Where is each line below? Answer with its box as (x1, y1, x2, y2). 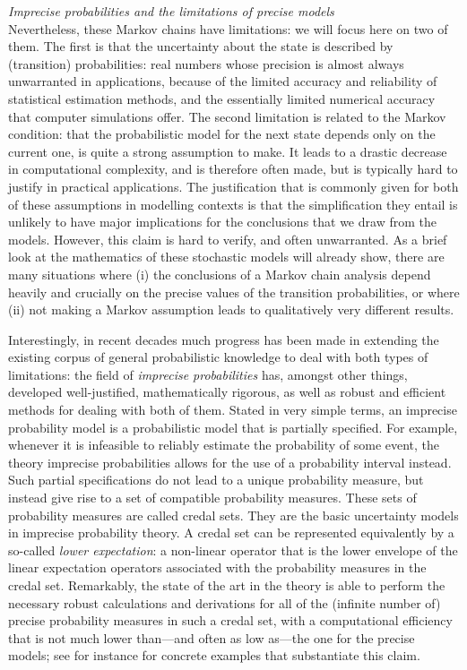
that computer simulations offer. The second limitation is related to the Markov (8, 107, 446, 125)
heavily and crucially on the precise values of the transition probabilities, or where (8, 282, 460, 301)
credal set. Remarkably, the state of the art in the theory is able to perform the (8, 576, 445, 594)
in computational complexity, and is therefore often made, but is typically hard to (8, 159, 458, 178)
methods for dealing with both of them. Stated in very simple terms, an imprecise (8, 400, 457, 419)
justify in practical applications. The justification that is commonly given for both (8, 176, 459, 195)
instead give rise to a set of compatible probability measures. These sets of (8, 488, 417, 507)
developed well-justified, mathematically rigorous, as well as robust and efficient (8, 382, 446, 401)
